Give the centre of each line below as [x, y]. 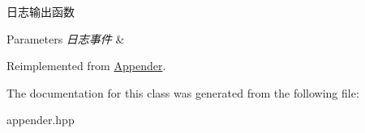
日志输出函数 [41, 11]
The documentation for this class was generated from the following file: [183, 92]
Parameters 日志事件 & [66, 38]
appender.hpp [41, 120]
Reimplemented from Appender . [86, 66]
